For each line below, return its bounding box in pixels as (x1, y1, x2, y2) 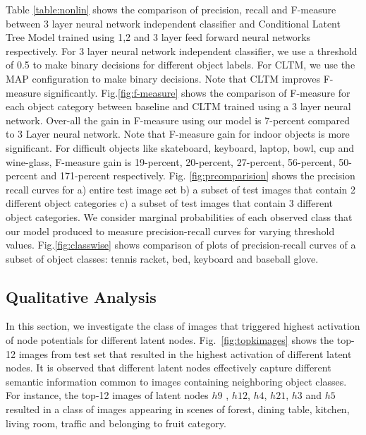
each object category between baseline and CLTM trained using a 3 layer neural (6, 99, 351, 114)
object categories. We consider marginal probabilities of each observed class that (6, 209, 353, 224)
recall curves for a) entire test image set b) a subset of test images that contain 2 (6, 181, 356, 196)
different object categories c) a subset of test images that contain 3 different (6, 196, 333, 210)
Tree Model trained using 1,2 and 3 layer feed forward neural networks (6, 30, 311, 44)
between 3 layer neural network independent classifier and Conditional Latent (6, 16, 341, 30)
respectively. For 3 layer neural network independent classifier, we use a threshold (6, 43, 358, 58)
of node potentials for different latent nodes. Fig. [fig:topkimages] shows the (6, 333, 334, 347)
